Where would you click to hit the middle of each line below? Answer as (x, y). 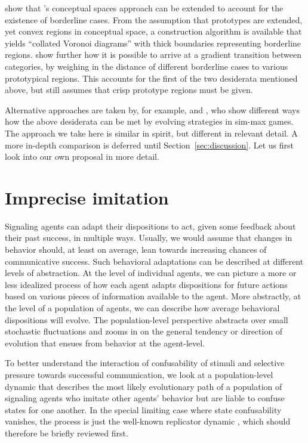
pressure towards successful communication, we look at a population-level (139, 374)
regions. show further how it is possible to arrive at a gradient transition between (153, 55)
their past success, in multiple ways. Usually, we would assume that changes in (149, 238)
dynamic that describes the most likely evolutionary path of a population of (144, 386)
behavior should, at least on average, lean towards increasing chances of (136, 250)
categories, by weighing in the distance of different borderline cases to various (147, 66)
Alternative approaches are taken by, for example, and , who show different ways (152, 109)
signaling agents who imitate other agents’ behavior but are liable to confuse (145, 398)
